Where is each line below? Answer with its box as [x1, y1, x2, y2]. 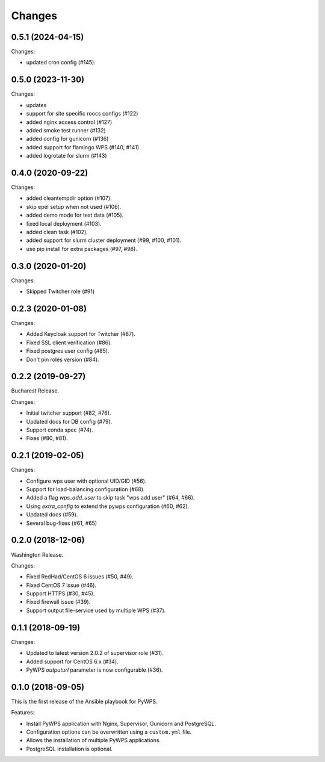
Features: [11, 709, 35, 716]
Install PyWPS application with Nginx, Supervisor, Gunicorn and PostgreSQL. [26, 720, 217, 727]
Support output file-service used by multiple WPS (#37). [26, 607, 166, 614]
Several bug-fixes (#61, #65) [26, 519, 97, 527]
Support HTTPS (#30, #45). [26, 590, 95, 597]
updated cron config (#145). [26, 59, 96, 66]
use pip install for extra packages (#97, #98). [26, 245, 138, 252]
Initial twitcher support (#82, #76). [26, 409, 111, 417]
